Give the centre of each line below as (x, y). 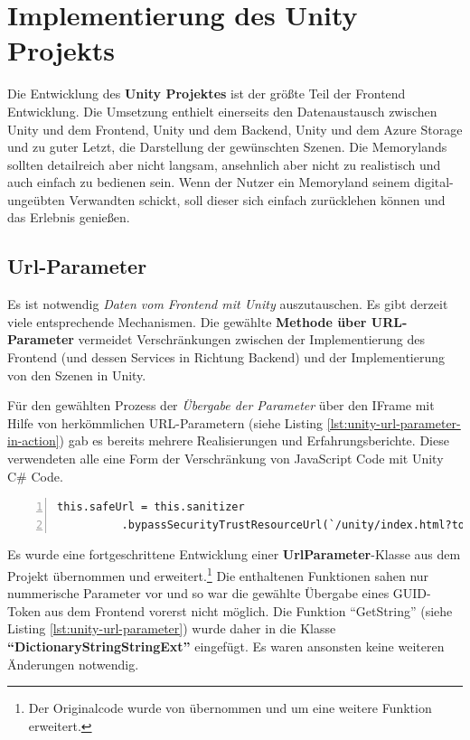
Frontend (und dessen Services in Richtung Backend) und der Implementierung (226, 357)
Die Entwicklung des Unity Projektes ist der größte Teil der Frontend (207, 94)
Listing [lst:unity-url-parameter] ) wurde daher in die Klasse (172, 628)
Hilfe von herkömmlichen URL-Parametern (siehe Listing (165, 422)
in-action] (33, 440)
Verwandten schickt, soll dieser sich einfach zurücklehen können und (257, 199)
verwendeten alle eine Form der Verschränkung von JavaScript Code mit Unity (226, 459)
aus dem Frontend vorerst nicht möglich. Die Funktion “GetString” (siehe (249, 610)
